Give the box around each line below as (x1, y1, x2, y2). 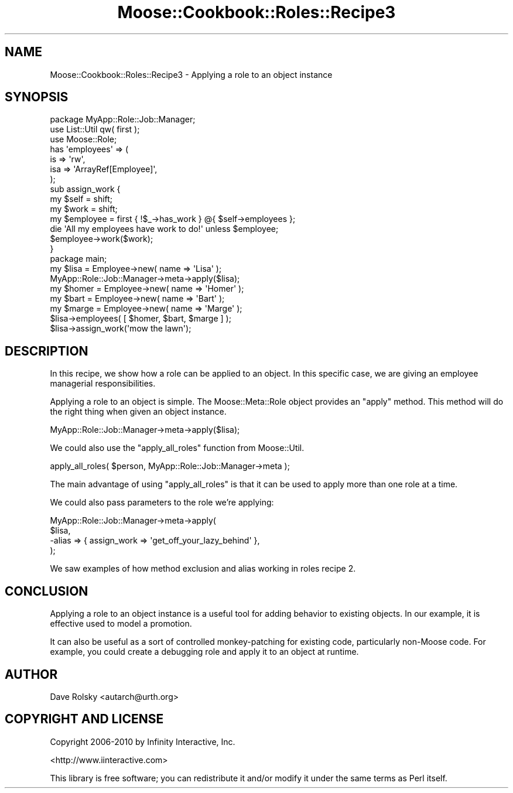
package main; (50, 254, 107, 264)
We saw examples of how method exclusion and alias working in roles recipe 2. (50, 563, 356, 574)
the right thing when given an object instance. (50, 406, 227, 417)
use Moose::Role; (50, 134, 117, 145)
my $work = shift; (50, 204, 118, 214)
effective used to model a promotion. (50, 618, 192, 629)
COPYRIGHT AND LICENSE (5, 712, 164, 727)
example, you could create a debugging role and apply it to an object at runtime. (50, 647, 359, 657)
